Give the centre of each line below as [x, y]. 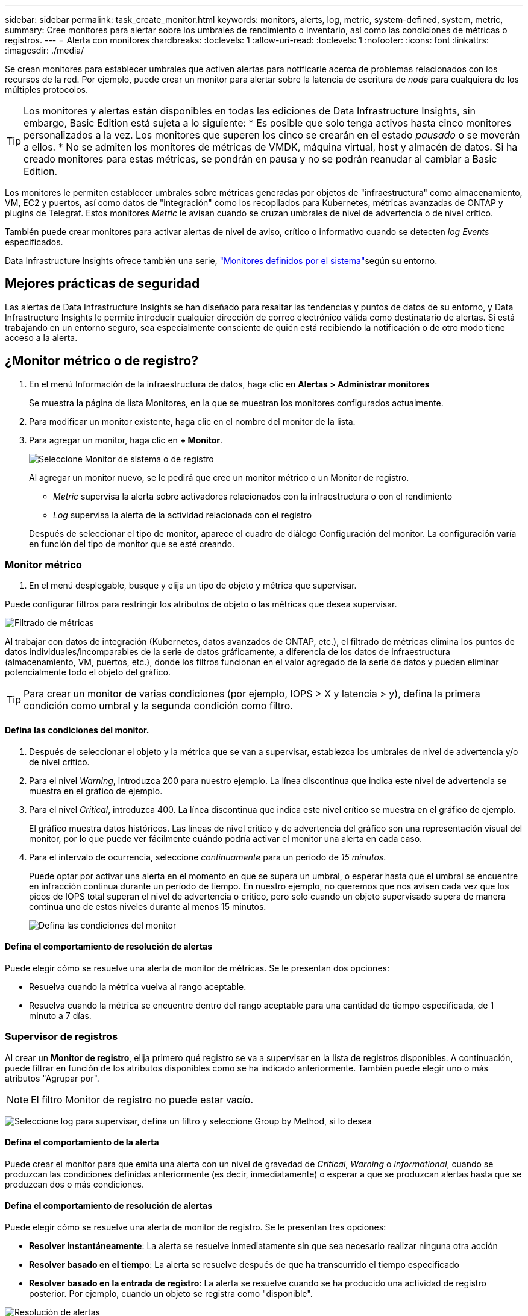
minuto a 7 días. [60, 1015]
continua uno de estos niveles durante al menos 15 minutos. [148, 906]
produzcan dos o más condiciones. [74, 1184]
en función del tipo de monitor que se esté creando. [132, 544]
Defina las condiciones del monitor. [77, 730]
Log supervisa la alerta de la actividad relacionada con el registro [183, 515]
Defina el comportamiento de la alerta [82, 1142]
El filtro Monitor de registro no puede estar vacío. [142, 1099]
